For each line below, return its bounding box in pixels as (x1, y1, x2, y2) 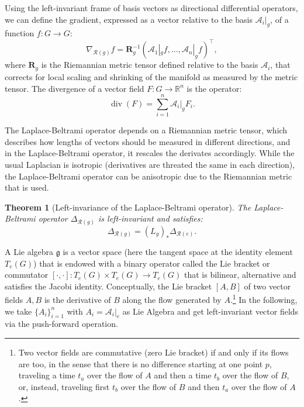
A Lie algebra (5, 245, 54, 257)
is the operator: (186, 82, 242, 94)
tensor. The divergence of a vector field (5, 82, 144, 94)
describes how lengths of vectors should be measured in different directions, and (5, 135, 291, 147)
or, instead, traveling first (18, 380, 110, 392)
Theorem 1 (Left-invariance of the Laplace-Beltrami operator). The (5, 201, 251, 213)
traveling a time (18, 369, 75, 381)
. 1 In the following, (230, 292, 298, 305)
